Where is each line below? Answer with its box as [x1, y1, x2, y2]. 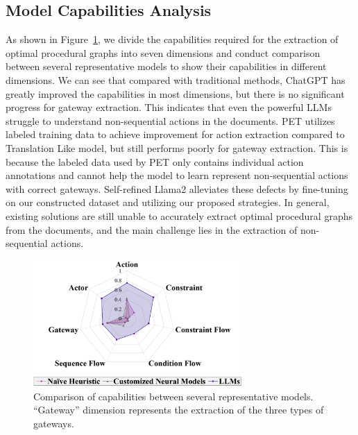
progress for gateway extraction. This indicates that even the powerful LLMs [6, 100, 332, 114]
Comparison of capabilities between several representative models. [33, 389, 314, 403]
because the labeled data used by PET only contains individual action [6, 154, 304, 169]
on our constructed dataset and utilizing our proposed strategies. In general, [6, 195, 330, 210]
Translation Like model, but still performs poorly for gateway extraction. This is [6, 140, 348, 155]
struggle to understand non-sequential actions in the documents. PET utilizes [6, 113, 335, 128]
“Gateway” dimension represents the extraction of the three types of [33, 402, 324, 417]
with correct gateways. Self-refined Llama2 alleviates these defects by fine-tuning [6, 181, 348, 196]
